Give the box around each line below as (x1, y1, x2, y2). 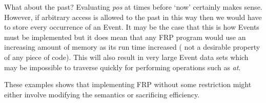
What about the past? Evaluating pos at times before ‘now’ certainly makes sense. (4, 2, 262, 12)
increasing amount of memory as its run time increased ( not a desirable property (4, 42, 260, 52)
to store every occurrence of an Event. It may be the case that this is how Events (4, 22, 259, 32)
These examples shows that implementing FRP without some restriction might (4, 79, 252, 90)
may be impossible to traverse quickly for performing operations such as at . (4, 61, 241, 72)
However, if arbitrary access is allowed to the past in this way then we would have (4, 11, 262, 22)
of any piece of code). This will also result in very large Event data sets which (4, 51, 249, 62)
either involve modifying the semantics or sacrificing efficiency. (4, 89, 200, 99)
